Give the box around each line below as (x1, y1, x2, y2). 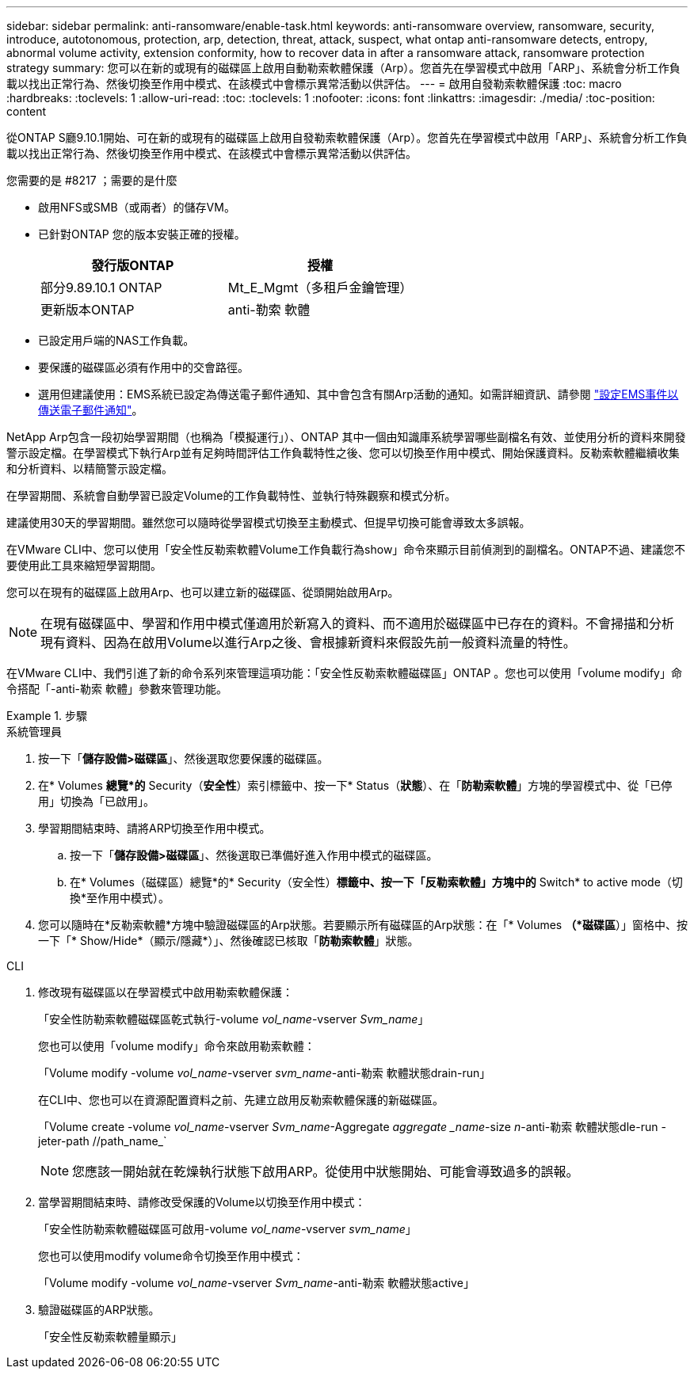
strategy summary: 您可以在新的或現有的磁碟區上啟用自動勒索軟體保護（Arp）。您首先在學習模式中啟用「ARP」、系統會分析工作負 (6, 61, 681, 74)
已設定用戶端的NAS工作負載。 (38, 333, 195, 347)
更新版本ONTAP (40, 302, 135, 318)
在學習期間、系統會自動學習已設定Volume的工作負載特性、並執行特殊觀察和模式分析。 (6, 489, 456, 502)
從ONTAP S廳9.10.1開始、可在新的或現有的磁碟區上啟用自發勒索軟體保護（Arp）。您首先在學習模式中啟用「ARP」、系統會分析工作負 (6, 131, 688, 144)
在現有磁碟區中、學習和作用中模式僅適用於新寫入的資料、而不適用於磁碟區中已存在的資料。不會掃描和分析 (40, 615, 675, 631)
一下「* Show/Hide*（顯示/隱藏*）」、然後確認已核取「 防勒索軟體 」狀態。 (38, 934, 419, 947)
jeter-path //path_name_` (38, 1134, 167, 1148)
